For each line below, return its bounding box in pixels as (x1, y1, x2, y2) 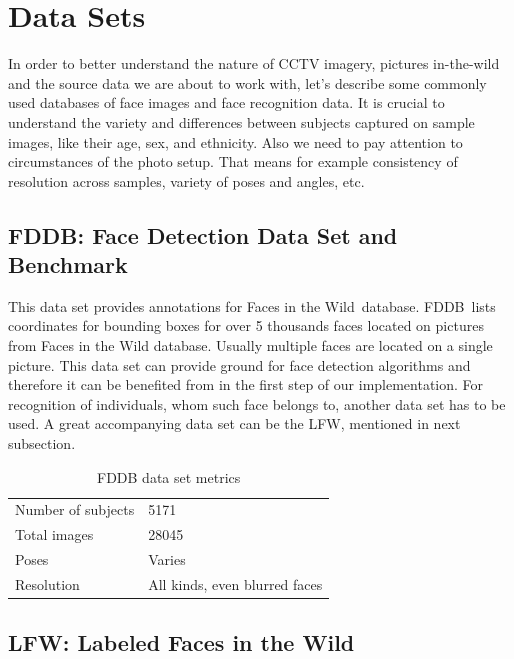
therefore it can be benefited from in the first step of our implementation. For (8, 374, 484, 395)
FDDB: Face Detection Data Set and (8, 219, 398, 250)
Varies (148, 549, 186, 570)
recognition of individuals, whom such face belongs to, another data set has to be (8, 393, 506, 414)
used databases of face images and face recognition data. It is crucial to (8, 92, 445, 113)
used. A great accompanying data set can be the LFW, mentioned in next (8, 413, 461, 434)
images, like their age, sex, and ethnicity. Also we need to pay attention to (8, 131, 463, 152)
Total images (15, 524, 94, 545)
